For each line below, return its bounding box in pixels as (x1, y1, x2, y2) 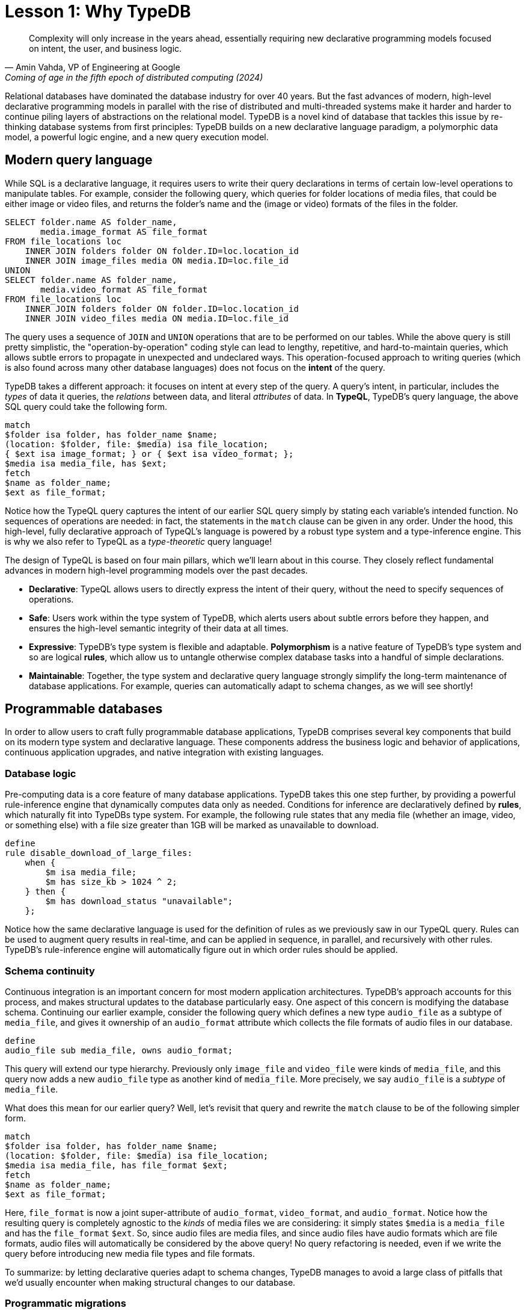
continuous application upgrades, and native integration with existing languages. (5, 747, 324, 758)
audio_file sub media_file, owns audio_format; (5, 1045, 233, 1055)
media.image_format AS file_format (40, 226, 208, 237)
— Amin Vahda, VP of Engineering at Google (5, 61, 180, 72)
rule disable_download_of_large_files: (5, 848, 192, 858)
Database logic (5, 767, 76, 779)
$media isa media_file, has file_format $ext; (5, 1160, 228, 1170)
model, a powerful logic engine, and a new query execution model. (5, 131, 269, 142)
